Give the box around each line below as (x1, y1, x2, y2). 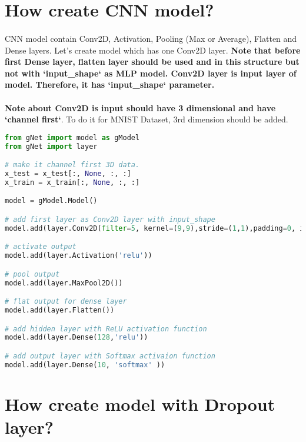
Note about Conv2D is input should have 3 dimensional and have (5, 101, 276, 114)
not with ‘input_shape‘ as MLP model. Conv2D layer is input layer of (5, 67, 297, 79)
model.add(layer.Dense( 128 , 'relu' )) (5, 333, 148, 342)
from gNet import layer (5, 142, 98, 151)
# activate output (5, 242, 76, 251)
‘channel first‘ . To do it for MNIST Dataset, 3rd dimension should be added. (5, 113, 288, 125)
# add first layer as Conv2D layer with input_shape (5, 215, 215, 224)
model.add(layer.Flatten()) (5, 306, 115, 315)
